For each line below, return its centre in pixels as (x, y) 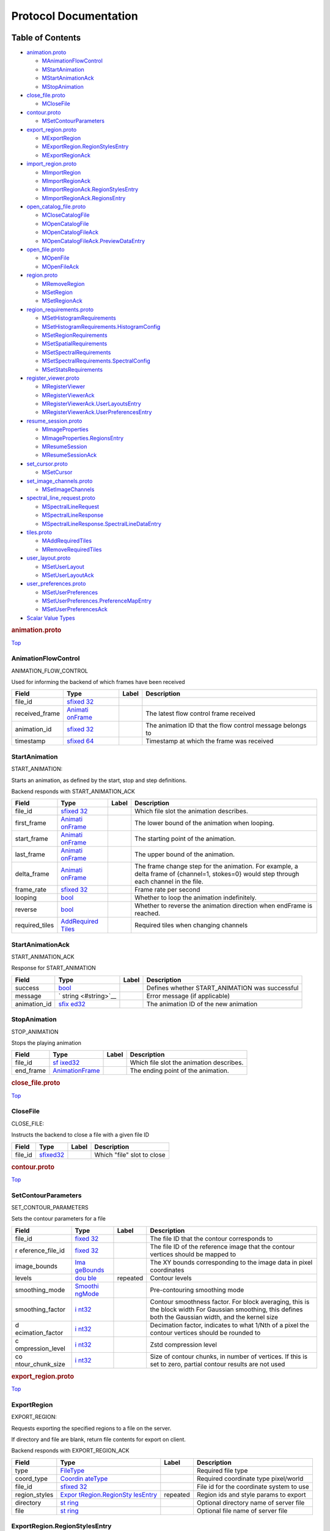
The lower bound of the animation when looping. (204, 823)
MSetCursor (57, 472)
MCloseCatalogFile (66, 215)
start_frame (31, 839)
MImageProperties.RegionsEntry (83, 438)
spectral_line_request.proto (61, 498)
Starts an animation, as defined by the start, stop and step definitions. (99, 780)
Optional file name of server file (242, 1511)
